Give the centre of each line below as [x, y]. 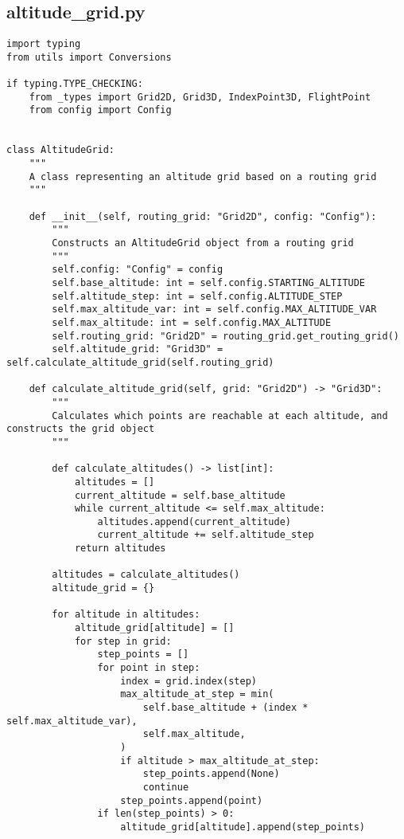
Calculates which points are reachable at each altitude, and [220, 416]
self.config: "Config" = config [138, 270]
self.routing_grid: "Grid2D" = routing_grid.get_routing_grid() [225, 336]
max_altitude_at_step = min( [197, 694]
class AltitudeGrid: [61, 150]
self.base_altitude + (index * [225, 708]
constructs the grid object [81, 429]
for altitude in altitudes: [126, 615]
